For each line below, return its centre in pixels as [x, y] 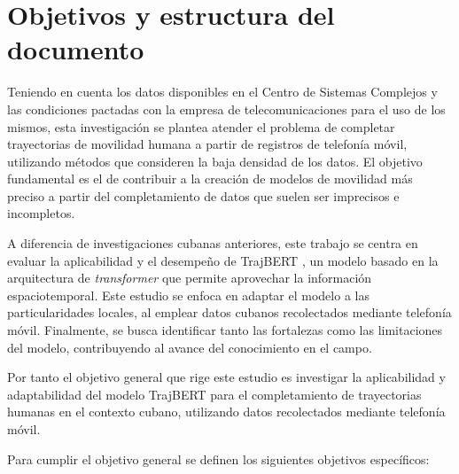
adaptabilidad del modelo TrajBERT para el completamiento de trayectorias [214, 394]
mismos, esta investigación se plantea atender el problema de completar [201, 126]
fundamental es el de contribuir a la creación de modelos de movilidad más [210, 179]
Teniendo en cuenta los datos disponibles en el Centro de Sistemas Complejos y [222, 92]
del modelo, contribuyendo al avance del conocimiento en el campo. [190, 347]
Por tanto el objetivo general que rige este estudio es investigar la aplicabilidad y [226, 377]
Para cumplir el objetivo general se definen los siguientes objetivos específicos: [218, 458]
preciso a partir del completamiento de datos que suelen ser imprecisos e [203, 195]
